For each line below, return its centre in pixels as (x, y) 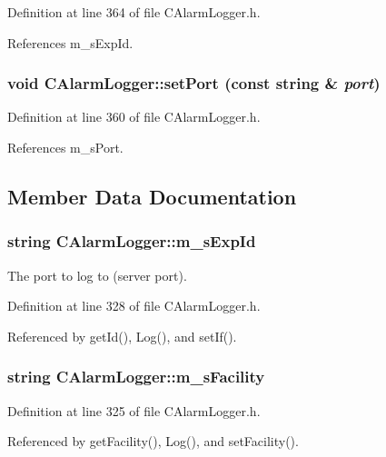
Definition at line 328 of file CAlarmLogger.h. (134, 306)
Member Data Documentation (152, 196)
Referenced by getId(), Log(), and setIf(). (122, 336)
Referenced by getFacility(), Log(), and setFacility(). (153, 441)
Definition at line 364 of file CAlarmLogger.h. (134, 12)
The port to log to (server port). (97, 275)
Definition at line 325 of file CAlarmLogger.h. (134, 410)
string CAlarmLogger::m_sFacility (136, 377)
